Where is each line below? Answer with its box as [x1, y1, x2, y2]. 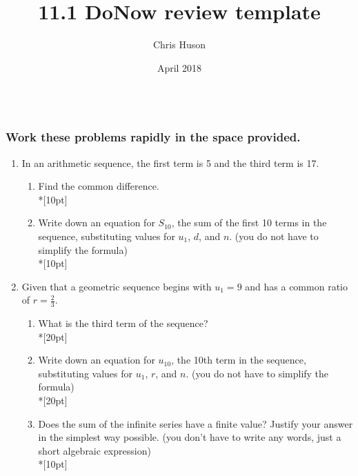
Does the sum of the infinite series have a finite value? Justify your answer [38, 416, 353, 430]
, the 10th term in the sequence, [171, 353, 306, 367]
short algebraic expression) [38, 443, 151, 457]
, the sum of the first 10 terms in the [171, 215, 327, 230]
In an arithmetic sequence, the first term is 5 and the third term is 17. [21, 155, 319, 170]
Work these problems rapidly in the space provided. [6, 128, 301, 146]
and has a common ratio [245, 279, 348, 293]
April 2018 [157, 60, 202, 75]
